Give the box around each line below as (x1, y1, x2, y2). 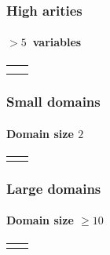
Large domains (6, 178, 101, 198)
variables (32, 34, 82, 50)
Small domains (6, 92, 101, 111)
